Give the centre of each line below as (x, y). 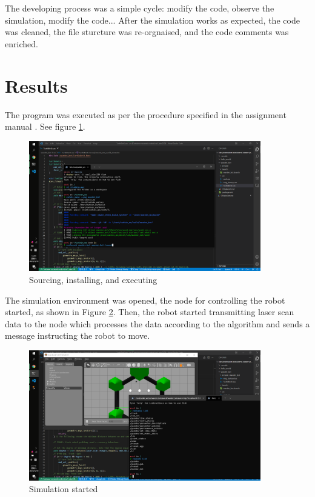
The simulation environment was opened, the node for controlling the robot (145, 300)
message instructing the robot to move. (78, 335)
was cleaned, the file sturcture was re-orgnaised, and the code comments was (147, 32)
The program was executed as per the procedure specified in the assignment (146, 114)
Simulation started (64, 489)
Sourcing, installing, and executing (93, 279)
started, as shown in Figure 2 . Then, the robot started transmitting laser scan (150, 312)
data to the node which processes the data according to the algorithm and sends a (157, 323)
